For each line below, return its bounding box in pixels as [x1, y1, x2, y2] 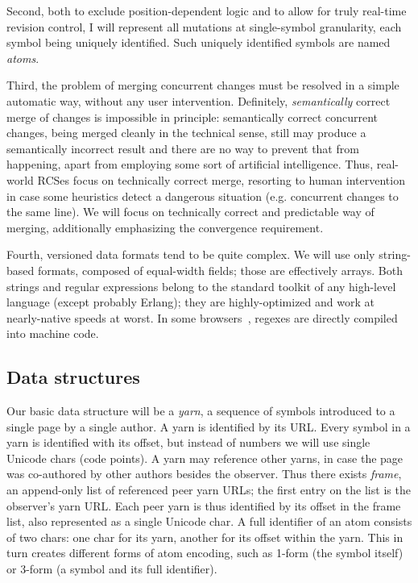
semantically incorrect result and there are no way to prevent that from [6, 140, 359, 156]
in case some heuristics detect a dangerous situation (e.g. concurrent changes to [6, 187, 399, 204]
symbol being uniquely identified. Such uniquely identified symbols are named [6, 34, 391, 51]
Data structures [6, 364, 140, 389]
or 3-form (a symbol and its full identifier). [6, 560, 217, 577]
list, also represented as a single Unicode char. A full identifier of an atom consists [6, 513, 412, 530]
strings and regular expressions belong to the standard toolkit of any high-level [6, 277, 396, 294]
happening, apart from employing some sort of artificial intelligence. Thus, [6, 156, 374, 173]
